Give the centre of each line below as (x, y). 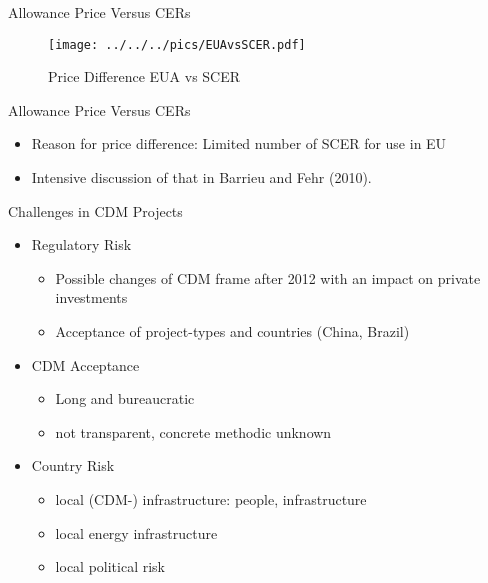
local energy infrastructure (136, 532)
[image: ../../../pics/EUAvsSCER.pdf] (177, 44)
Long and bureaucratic (125, 398)
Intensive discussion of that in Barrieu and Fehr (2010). (201, 177)
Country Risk (73, 465)
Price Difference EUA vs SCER (144, 76)
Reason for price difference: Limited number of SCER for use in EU (239, 143)
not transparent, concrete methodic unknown (193, 431)
